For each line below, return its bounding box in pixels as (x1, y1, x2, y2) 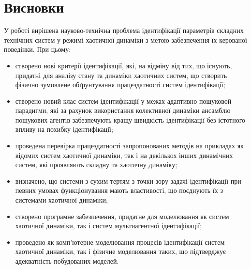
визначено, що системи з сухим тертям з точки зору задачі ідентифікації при (15, 175, 241, 186)
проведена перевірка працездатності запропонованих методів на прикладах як (15, 141, 244, 151)
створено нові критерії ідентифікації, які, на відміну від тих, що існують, (15, 60, 232, 70)
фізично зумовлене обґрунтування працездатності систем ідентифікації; (15, 79, 225, 90)
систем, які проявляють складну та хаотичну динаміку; (15, 159, 177, 170)
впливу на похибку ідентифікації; (15, 124, 113, 134)
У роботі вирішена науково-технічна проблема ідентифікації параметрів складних (4, 25, 244, 35)
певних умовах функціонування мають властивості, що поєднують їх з (15, 185, 223, 195)
